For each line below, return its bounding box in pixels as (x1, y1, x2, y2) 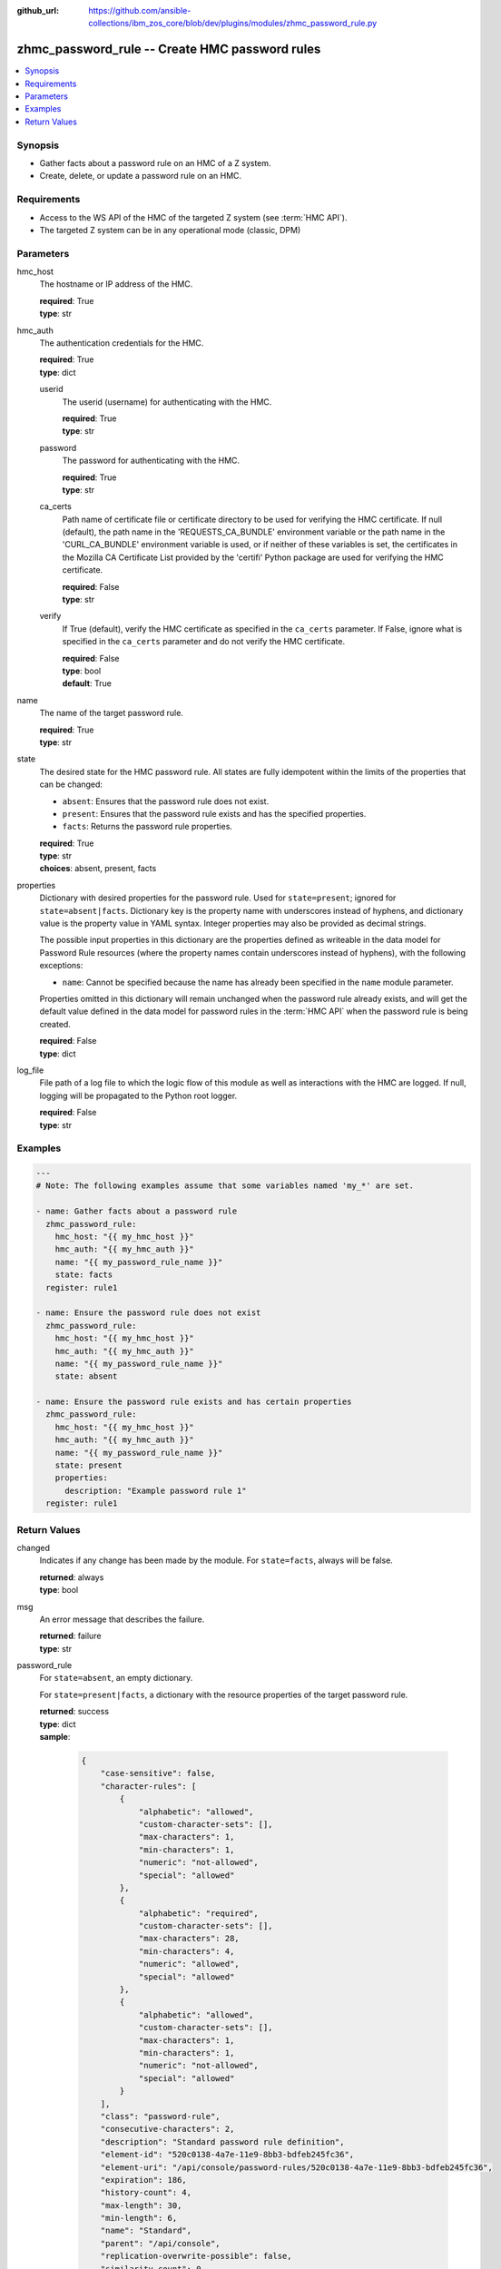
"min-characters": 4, (138, 1946, 235, 1956)
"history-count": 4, (100, 2187, 192, 2198)
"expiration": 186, (100, 2175, 188, 2185)
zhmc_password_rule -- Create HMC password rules (16, 42, 321, 57)
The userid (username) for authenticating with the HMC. (62, 396, 272, 408)
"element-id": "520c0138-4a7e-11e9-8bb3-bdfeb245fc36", (100, 2149, 355, 2160)
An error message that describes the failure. (39, 1614, 205, 1625)
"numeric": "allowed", (138, 1959, 240, 1969)
